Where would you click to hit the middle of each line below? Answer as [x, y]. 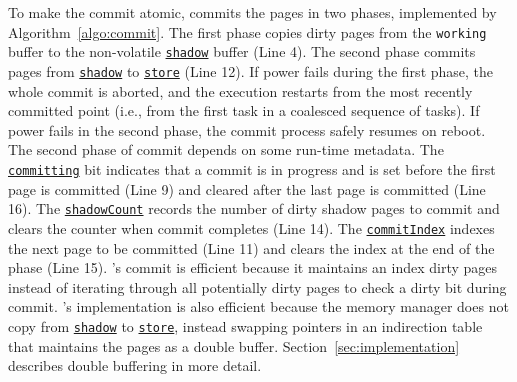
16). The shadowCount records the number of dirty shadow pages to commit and [254, 208]
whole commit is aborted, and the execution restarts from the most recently [240, 90]
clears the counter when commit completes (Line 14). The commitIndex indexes [251, 227]
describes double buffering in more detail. [135, 365]
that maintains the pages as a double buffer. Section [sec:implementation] [234, 345]
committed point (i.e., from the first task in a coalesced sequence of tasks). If [244, 110]
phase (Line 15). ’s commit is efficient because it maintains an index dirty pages [253, 267]
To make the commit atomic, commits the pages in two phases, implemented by [252, 12]
